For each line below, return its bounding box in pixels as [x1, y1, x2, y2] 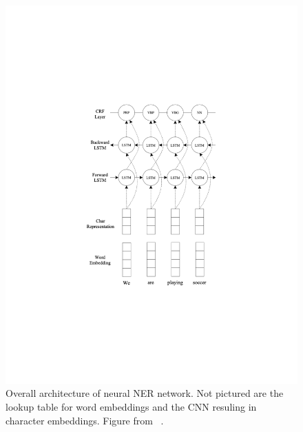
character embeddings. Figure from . [6, 413, 164, 427]
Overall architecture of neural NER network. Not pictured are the [6, 386, 284, 400]
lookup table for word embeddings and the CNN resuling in [6, 400, 257, 414]
